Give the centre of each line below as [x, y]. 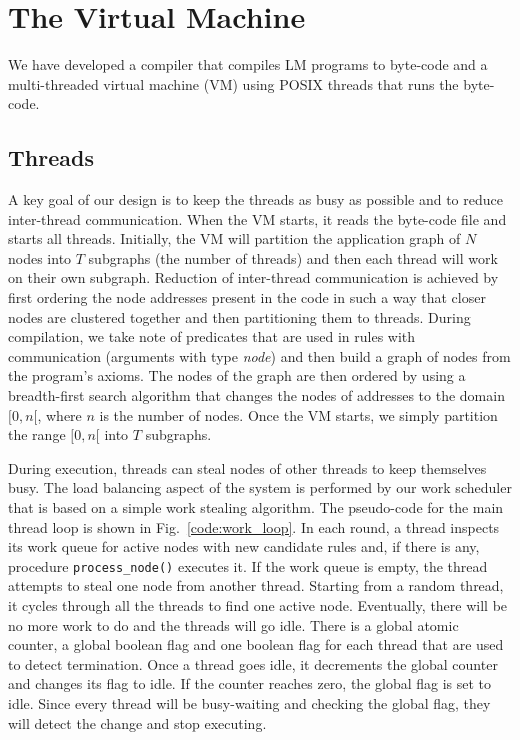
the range [37, 434]
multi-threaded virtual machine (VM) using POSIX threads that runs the [233, 83]
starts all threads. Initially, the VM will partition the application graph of [234, 238]
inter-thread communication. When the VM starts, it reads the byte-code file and [257, 218]
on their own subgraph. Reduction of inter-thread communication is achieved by [253, 277]
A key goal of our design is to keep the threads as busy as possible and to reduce [255, 199]
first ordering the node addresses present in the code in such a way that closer [247, 297]
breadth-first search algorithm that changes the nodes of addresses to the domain [256, 395]
